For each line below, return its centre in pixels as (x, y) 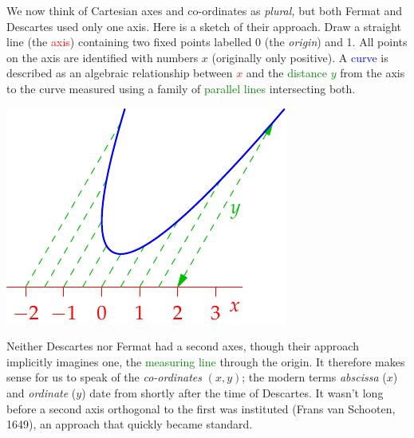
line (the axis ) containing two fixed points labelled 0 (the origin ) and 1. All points (207, 42)
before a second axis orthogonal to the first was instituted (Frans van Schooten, (201, 408)
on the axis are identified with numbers (103, 57)
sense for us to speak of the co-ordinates (104, 377)
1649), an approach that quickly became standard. (130, 424)
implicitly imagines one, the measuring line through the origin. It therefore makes (206, 361)
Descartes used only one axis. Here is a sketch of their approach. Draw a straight (204, 26)
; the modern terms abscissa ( (314, 377)
